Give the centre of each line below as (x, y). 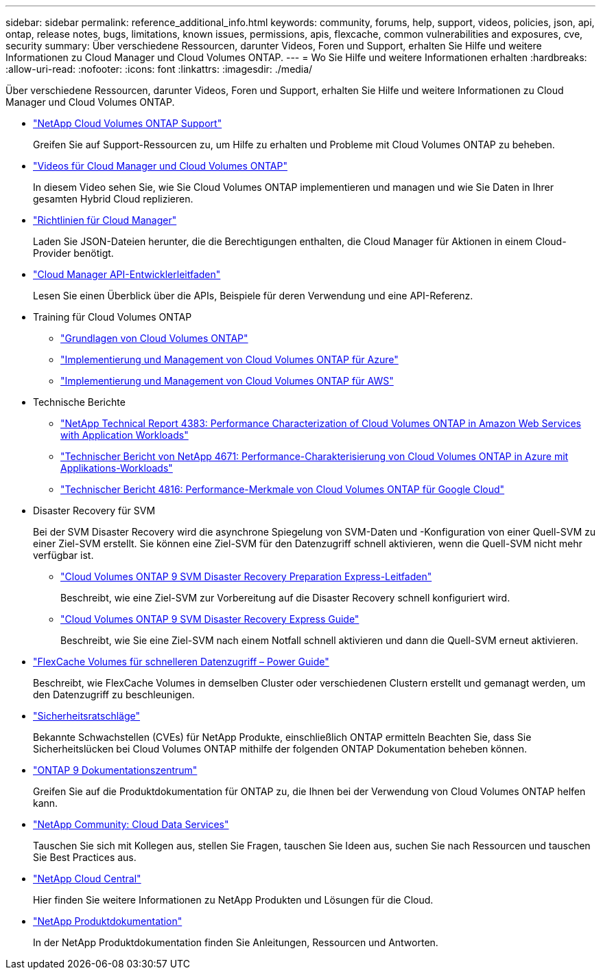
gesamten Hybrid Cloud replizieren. (113, 199)
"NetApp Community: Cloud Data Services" (131, 824)
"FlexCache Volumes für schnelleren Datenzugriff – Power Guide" (181, 662)
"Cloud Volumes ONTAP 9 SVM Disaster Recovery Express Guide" (210, 619)
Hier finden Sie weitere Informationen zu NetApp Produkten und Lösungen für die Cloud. (233, 900)
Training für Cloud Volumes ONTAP (113, 317)
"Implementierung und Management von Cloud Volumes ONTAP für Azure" (229, 359)
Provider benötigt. (73, 253)
